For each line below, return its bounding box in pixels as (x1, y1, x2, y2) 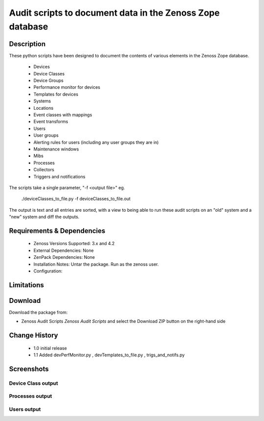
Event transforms (33, 119, 68, 124)
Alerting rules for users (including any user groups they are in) (33, 139, 159, 145)
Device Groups (33, 77, 64, 83)
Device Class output (9, 380, 58, 387)
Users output (9, 406, 41, 413)
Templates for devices (33, 91, 78, 97)
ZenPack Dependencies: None (33, 254, 95, 260)
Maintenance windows (33, 146, 79, 152)
